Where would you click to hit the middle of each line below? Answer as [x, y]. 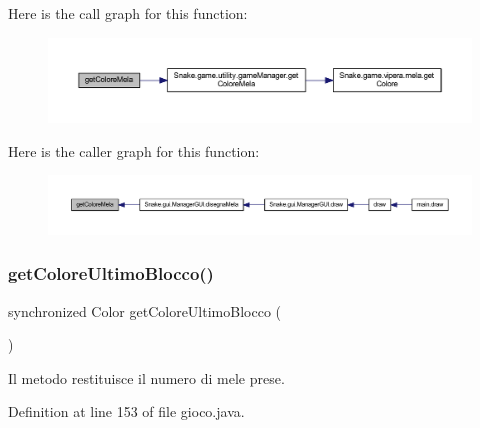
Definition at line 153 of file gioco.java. [126, 411]
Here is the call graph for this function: [128, 13]
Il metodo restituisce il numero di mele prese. [146, 377]
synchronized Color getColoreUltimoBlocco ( [144, 310]
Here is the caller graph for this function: [134, 150]
